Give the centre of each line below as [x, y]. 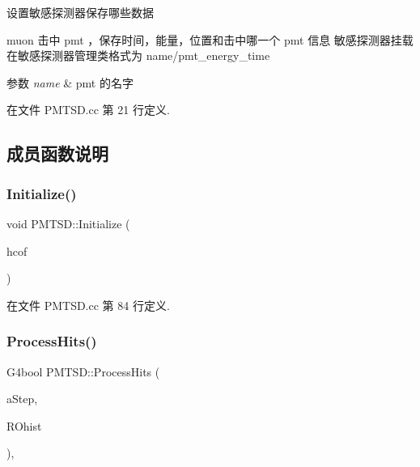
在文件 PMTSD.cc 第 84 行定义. [88, 305]
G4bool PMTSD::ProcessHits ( [83, 371]
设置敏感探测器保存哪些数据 [80, 12]
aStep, [22, 399]
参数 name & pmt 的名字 [70, 82]
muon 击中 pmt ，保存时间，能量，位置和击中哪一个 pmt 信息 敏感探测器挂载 [210, 39]
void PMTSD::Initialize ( [68, 223]
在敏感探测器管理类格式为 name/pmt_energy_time [138, 55]
